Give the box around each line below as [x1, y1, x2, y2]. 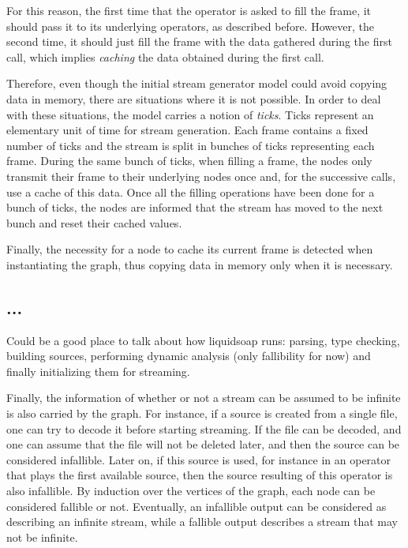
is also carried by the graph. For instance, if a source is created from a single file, [6, 405, 398, 422]
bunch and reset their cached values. [6, 214, 182, 231]
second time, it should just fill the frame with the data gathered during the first [6, 33, 392, 50]
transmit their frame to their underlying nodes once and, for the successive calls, [6, 167, 396, 184]
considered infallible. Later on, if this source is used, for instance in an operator [6, 451, 391, 467]
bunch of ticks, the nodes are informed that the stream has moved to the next [6, 199, 384, 216]
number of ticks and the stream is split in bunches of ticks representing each [6, 137, 375, 153]
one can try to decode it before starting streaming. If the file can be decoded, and [6, 420, 402, 437]
